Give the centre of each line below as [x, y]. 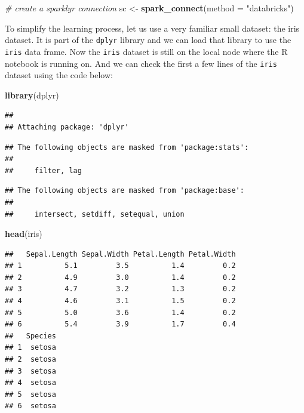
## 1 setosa [30, 348]
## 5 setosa [30, 394]
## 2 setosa [30, 360]
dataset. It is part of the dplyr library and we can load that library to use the [148, 40]
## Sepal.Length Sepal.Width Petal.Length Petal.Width [120, 254]
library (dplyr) [32, 95]
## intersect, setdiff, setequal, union [95, 214]
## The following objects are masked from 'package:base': [125, 191]
